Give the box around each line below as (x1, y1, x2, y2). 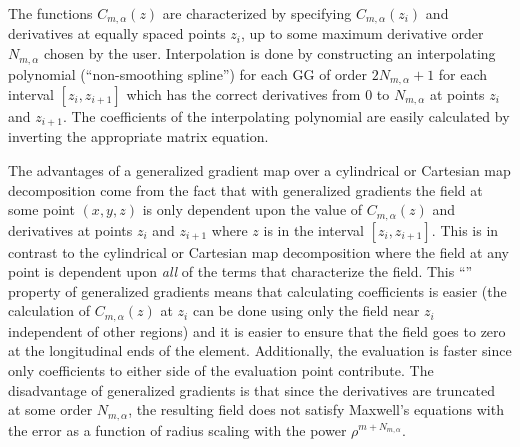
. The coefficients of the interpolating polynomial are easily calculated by (62, 105, 510, 126)
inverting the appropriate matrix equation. (8, 126, 269, 147)
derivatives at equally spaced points (8, 23, 226, 44)
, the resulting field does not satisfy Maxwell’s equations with (128, 399, 504, 420)
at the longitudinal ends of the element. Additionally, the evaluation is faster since (8, 340, 512, 361)
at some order (8, 399, 93, 420)
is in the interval (263, 219, 364, 240)
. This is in (431, 219, 499, 240)
